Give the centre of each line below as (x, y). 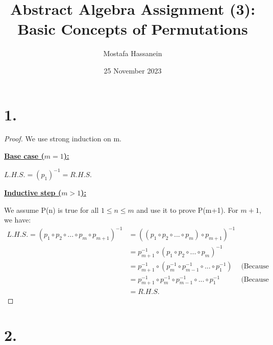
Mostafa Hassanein (133, 53)
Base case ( (24, 156)
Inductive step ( (33, 193)
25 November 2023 (133, 70)
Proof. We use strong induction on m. (63, 139)
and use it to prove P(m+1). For (187, 210)
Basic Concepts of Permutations (133, 29)
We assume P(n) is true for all (52, 210)
